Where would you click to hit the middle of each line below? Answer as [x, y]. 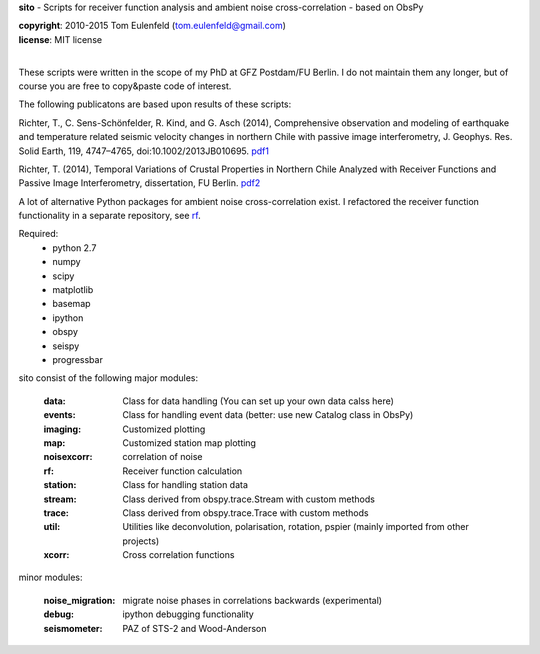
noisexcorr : [68, 457]
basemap [71, 304]
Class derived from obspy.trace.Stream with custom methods [248, 499]
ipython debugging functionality [188, 614]
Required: [38, 234]
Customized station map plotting [189, 442]
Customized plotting [164, 429]
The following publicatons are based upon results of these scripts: [155, 104]
